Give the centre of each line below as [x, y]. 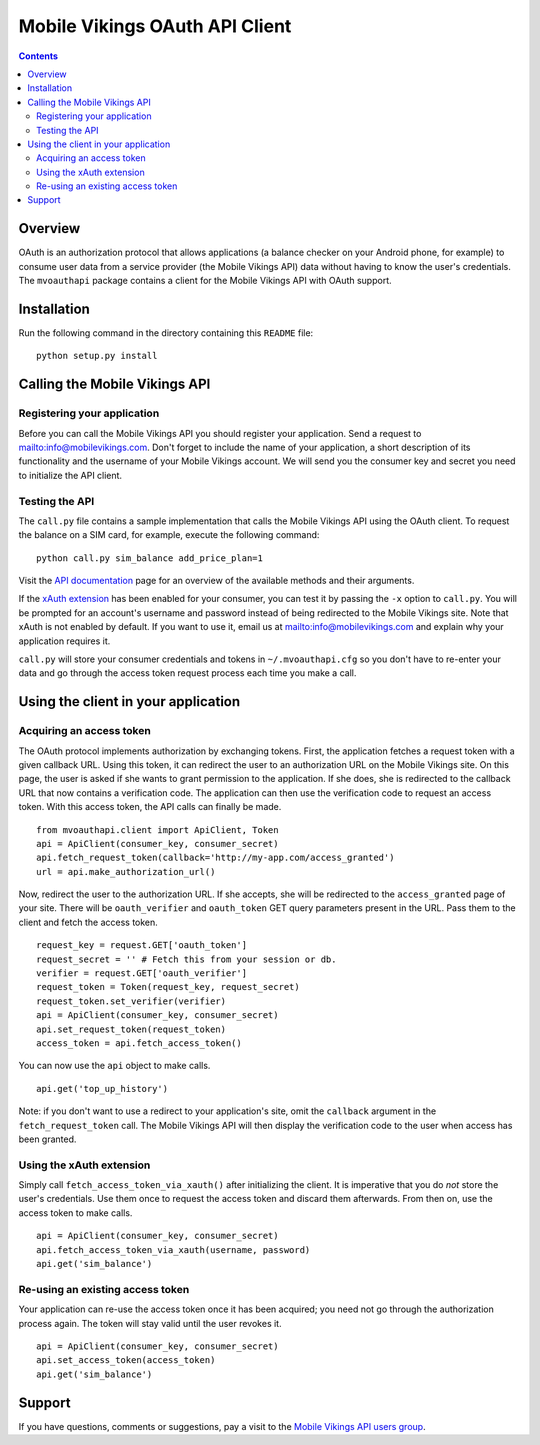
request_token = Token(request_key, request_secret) [168, 987]
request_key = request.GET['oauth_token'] [142, 945]
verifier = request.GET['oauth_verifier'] [142, 973]
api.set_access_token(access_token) [126, 1360]
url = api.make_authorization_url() [126, 871]
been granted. [47, 1139]
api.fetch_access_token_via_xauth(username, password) [173, 1249]
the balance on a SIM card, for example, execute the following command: [169, 535]
